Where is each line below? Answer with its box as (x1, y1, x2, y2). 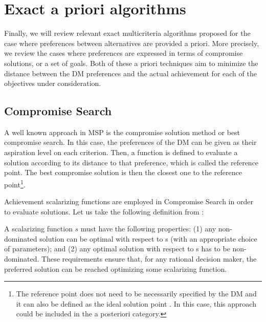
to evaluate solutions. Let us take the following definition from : (4, 206, 204, 217)
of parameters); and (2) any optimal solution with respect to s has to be (4, 243, 230, 254)
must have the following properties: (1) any (80, 223, 216, 234)
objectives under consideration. (4, 78, 101, 89)
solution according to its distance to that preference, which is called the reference (4, 157, 259, 167)
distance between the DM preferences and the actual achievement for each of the (4, 68, 257, 78)
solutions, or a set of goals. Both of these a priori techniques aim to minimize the (4, 57, 258, 68)
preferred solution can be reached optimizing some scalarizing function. (4, 263, 227, 274)
